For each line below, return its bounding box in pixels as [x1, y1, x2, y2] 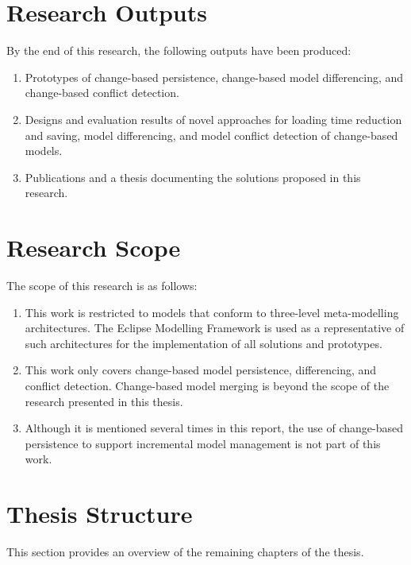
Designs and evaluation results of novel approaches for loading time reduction [25, 110, 402, 127]
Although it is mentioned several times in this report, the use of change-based [25, 420, 403, 436]
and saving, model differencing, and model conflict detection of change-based [25, 126, 398, 143]
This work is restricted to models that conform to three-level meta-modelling [25, 304, 399, 320]
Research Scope [6, 231, 181, 264]
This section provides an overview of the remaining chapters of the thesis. [6, 544, 364, 560]
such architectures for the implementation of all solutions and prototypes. [25, 335, 382, 351]
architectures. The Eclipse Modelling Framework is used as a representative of [25, 319, 405, 336]
